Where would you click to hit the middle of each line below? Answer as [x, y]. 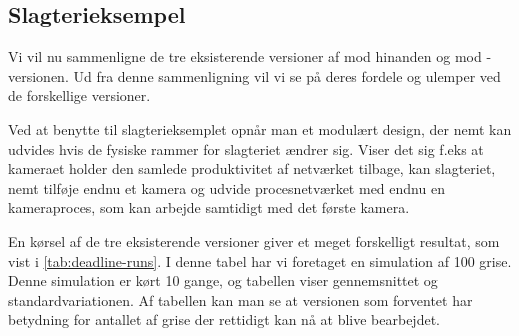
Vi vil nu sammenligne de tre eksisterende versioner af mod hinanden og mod [245, 56]
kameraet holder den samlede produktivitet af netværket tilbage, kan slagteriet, [252, 168]
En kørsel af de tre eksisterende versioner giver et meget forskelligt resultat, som [254, 240]
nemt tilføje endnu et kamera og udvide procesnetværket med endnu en [226, 187]
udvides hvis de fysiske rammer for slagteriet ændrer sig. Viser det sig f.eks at [246, 148]
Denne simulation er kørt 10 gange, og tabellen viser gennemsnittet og [223, 280]
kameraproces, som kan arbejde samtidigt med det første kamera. [209, 207]
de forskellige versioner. [79, 95]
